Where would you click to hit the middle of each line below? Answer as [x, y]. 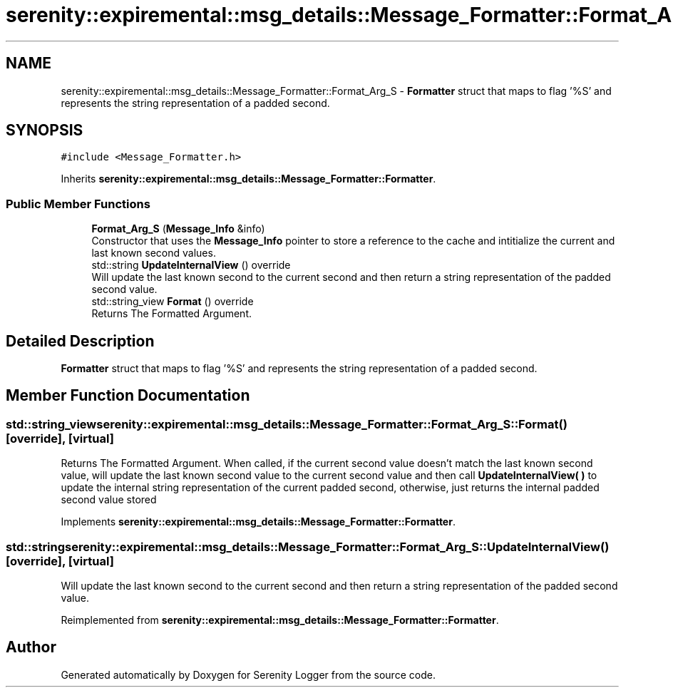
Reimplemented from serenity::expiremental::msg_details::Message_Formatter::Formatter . [280, 620]
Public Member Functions [78, 204]
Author [31, 647]
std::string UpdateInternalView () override [191, 265]
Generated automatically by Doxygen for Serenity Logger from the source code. [248, 674]
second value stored [109, 500]
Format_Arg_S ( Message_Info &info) [178, 229]
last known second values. [154, 253]
